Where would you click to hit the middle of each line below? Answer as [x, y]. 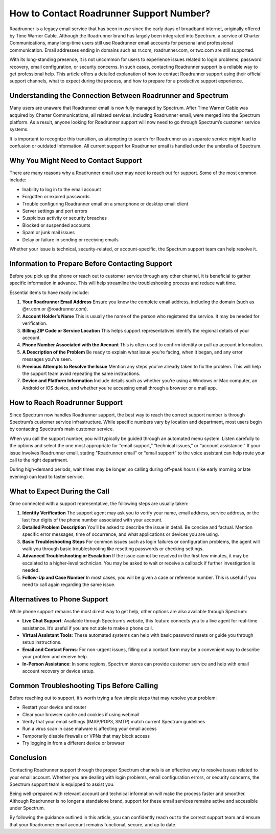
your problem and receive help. [55, 657]
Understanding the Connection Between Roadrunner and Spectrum [119, 96]
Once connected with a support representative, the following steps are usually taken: [99, 503]
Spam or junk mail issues [49, 233]
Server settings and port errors [55, 211]
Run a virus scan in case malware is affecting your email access [89, 729]
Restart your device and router [54, 707]
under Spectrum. [27, 808]
